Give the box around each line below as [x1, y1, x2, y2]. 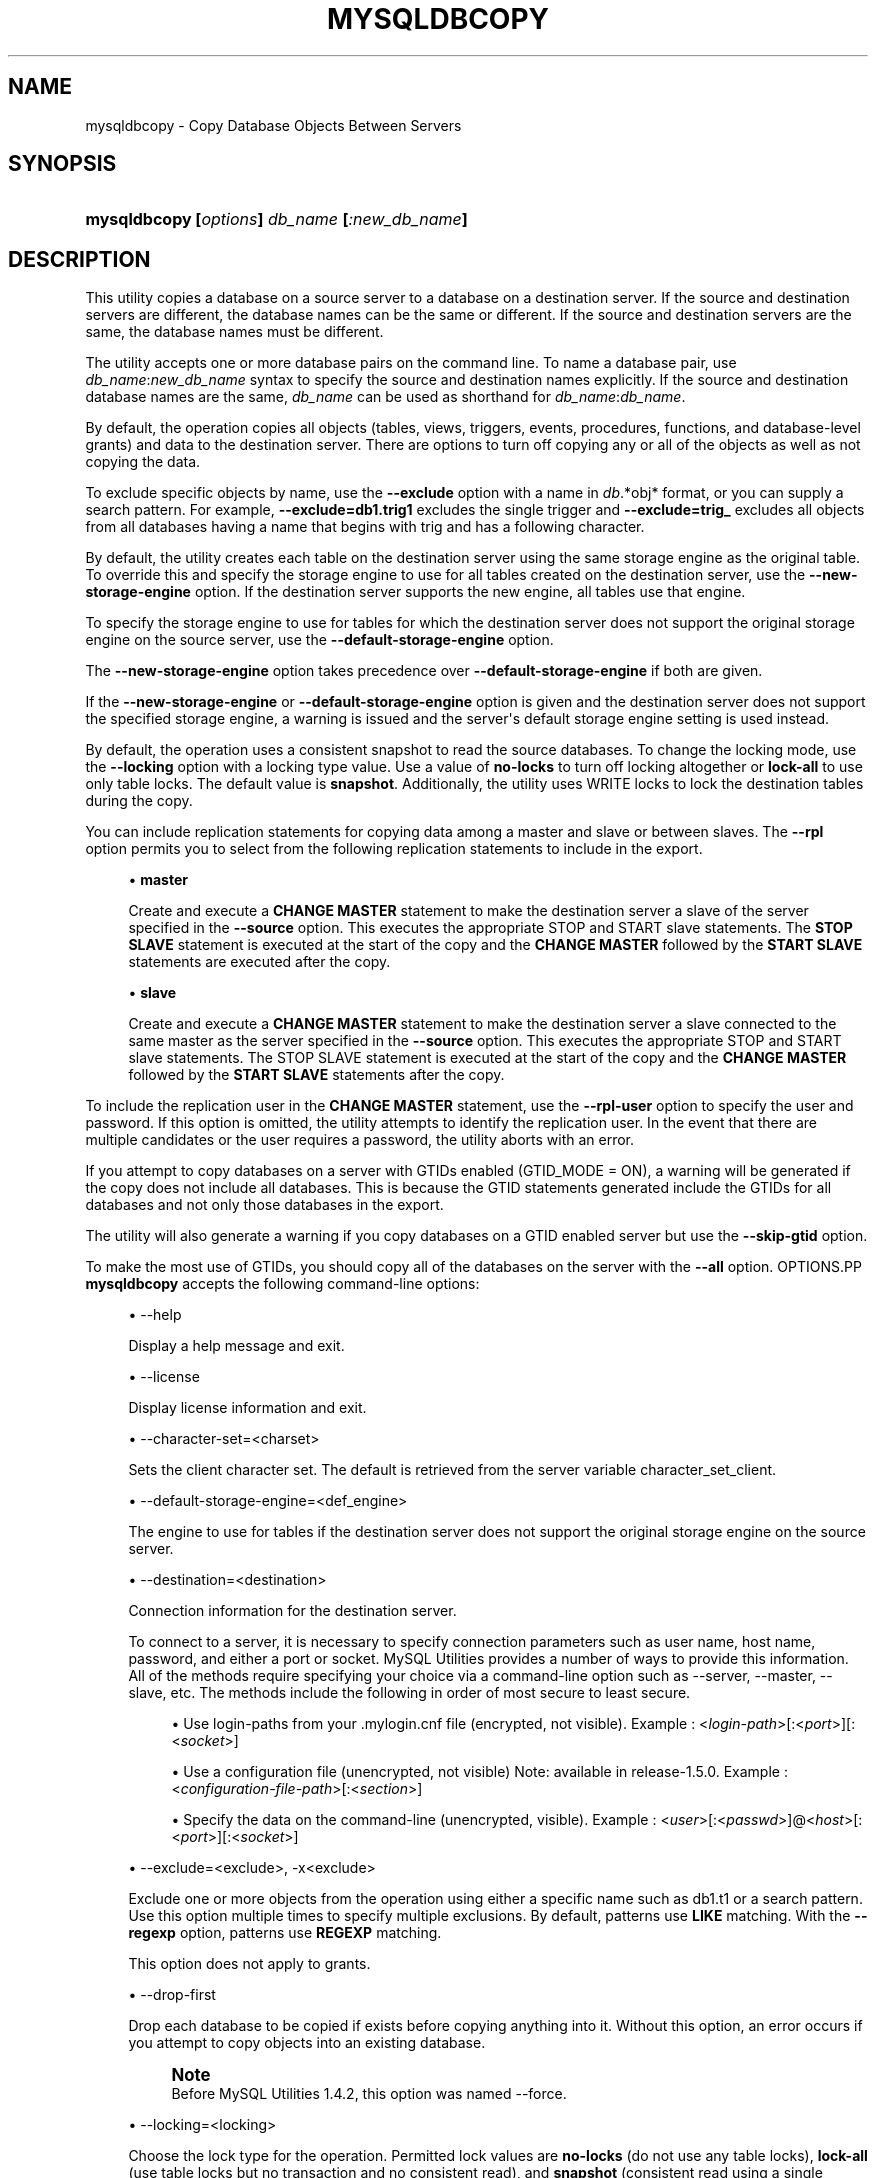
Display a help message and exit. [128, 1337, 345, 1355]
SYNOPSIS [8, 151, 117, 177]
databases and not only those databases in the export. [85, 1196, 444, 1214]
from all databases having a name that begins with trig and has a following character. [85, 518, 645, 536]
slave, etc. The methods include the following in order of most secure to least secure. [128, 1684, 691, 1702]
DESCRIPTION [8, 246, 151, 272]
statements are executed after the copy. [128, 953, 391, 971]
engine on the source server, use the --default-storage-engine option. [85, 631, 554, 649]
